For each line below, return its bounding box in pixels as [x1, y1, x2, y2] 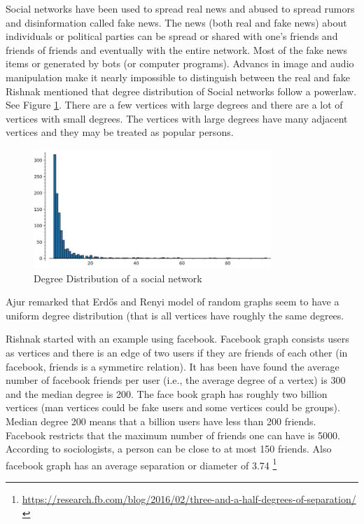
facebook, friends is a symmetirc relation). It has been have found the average [6, 359, 339, 373]
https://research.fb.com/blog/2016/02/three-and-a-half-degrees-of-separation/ [22, 491, 356, 506]
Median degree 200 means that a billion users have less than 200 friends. [6, 413, 316, 428]
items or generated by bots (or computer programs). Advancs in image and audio [6, 56, 354, 71]
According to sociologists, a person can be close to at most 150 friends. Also [6, 441, 332, 456]
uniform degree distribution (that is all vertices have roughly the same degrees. [6, 308, 344, 322]
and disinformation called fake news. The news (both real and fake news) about [6, 15, 347, 29]
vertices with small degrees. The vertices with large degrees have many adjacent [6, 111, 348, 125]
